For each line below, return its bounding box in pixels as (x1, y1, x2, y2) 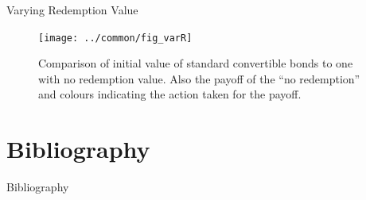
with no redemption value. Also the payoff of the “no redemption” (38, 70, 360, 87)
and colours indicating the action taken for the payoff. (38, 86, 302, 102)
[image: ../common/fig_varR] (38, 32, 193, 44)
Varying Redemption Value (6, 2, 138, 17)
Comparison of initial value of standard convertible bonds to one (38, 55, 353, 71)
